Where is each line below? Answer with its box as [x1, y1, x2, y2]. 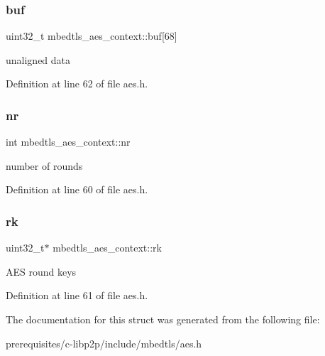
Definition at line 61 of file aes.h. [6, 288, 148, 303]
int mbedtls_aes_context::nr [6, 134, 131, 149]
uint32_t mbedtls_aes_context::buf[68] [6, 28, 177, 43]
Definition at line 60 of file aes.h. [6, 182, 148, 197]
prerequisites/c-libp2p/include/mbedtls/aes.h [6, 335, 202, 350]
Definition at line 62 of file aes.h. [6, 76, 148, 91]
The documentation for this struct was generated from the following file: [6, 312, 320, 326]
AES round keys [6, 264, 77, 279]
